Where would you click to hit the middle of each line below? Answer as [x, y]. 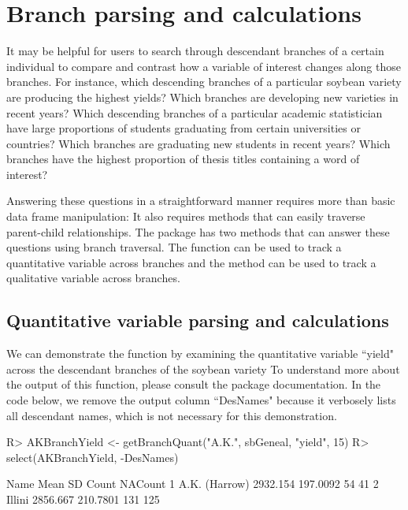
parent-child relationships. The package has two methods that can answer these [198, 231]
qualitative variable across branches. [93, 278]
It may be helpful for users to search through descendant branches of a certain [195, 51]
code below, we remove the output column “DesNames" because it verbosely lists [201, 400]
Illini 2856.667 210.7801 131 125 [83, 499]
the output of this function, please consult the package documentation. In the [194, 384]
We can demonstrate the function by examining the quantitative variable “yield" [200, 354]
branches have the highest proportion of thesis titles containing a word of [183, 159]
